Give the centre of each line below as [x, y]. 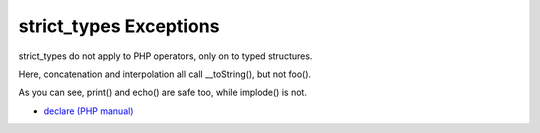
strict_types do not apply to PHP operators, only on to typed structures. [165, 56]
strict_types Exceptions [119, 26]
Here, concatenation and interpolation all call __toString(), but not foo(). [165, 74]
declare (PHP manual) [88, 111]
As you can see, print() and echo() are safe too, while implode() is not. [162, 92]
